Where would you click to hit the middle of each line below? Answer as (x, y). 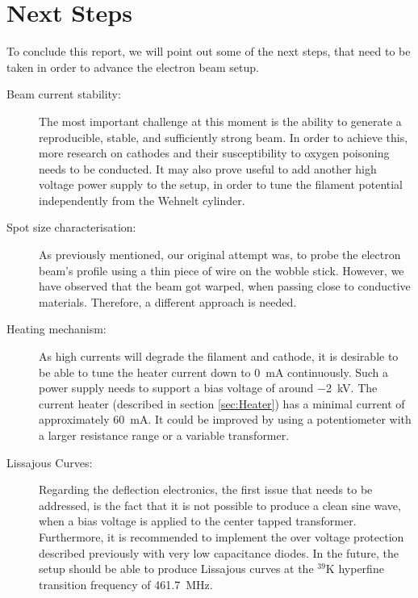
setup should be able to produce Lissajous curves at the (176, 569)
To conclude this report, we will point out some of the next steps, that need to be (209, 51)
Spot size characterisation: (71, 227)
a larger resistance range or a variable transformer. (164, 435)
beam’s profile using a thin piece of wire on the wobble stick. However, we (222, 270)
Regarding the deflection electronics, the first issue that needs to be (206, 489)
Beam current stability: (64, 94)
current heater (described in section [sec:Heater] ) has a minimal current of (222, 403)
